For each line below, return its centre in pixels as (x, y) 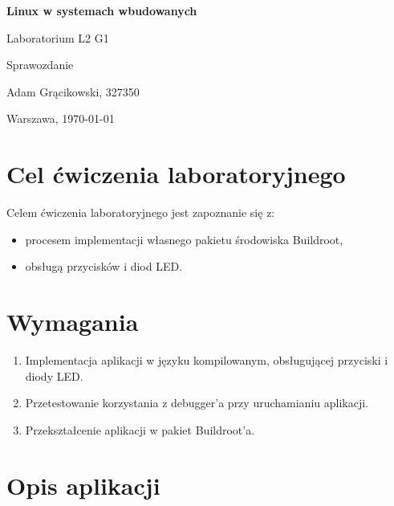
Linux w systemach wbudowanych (102, 10)
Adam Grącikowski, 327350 (73, 91)
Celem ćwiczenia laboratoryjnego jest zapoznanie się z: (141, 212)
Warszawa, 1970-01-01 (61, 118)
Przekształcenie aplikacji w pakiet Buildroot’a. (140, 429)
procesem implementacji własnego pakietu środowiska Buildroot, (184, 239)
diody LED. (54, 375)
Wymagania (73, 322)
